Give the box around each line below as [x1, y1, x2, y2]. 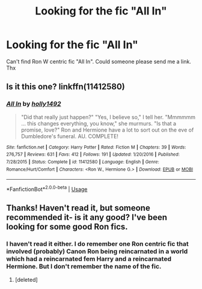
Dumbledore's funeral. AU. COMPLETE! [20, 132, 119, 139]
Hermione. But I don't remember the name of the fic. [6, 263, 162, 271]
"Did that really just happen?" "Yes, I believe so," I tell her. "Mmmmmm [20, 113, 196, 121]
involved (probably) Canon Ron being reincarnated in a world [6, 248, 188, 256]
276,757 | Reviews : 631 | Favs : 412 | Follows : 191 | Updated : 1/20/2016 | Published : [6, 151, 180, 157]
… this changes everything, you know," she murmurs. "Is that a [20, 120, 176, 127]
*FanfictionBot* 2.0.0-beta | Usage [6, 184, 88, 193]
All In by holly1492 [6, 100, 61, 108]
